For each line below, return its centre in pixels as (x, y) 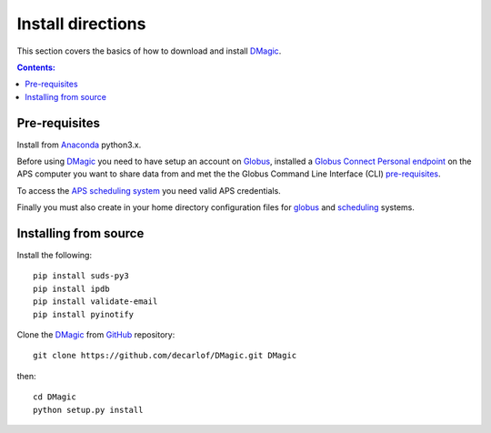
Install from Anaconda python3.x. (79, 145)
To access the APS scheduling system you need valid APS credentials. (149, 190)
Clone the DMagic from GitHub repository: (96, 335)
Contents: (36, 67)
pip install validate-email (95, 302)
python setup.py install (88, 410)
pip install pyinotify (84, 314)
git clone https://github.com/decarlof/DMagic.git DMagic (165, 356)
